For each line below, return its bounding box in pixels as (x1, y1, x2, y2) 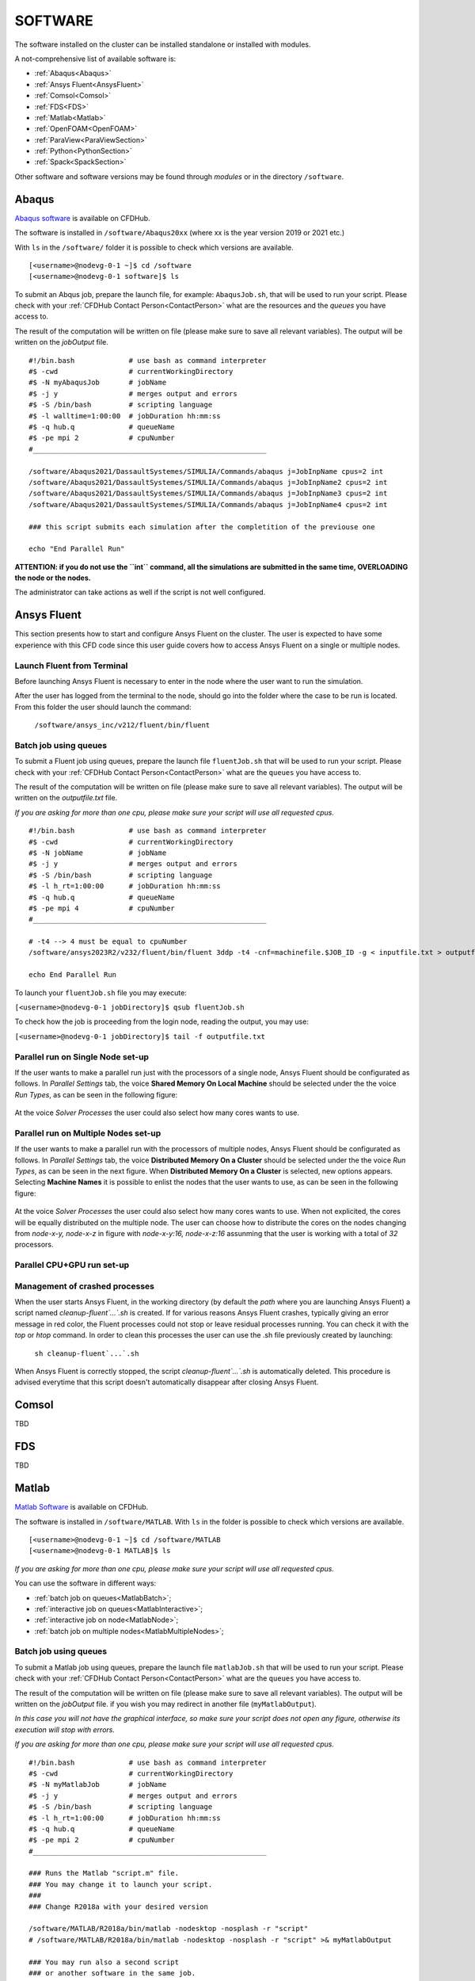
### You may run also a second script (28, 1957, 180, 1967)
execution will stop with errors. (14, 1724, 115, 1735)
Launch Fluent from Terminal (14, 660, 128, 671)
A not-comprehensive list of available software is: (14, 54, 177, 63)
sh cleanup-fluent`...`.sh (34, 1349, 139, 1358)
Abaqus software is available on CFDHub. (14, 213, 150, 223)
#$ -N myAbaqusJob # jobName (28, 378, 167, 387)
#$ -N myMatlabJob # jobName (28, 1780, 167, 1789)
